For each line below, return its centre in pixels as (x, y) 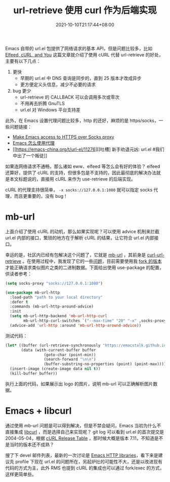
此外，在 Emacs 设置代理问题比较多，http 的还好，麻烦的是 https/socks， (82, 120)
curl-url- (156, 255)
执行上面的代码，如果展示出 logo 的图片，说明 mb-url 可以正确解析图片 (79, 384)
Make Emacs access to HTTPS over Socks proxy (63, 137)
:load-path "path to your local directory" (56, 297)
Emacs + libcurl (38, 411)
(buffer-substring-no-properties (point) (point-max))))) (106, 364)
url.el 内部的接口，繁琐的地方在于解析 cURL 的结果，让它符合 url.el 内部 (80, 238)
